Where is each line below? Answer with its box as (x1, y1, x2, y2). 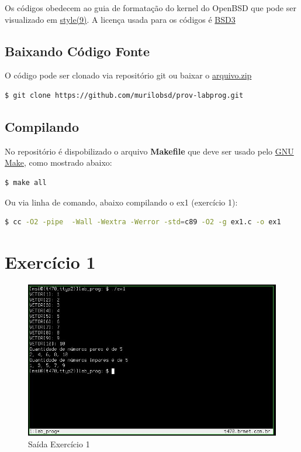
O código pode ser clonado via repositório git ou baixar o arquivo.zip (5, 69, 252, 81)
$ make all (5, 178, 47, 187)
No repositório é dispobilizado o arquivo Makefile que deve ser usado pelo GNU (5, 145, 294, 157)
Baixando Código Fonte (5, 42, 150, 60)
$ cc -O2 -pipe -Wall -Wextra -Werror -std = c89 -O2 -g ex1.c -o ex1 (5, 218, 281, 227)
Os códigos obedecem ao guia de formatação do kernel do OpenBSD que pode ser (5, 2, 296, 13)
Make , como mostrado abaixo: (5, 156, 112, 169)
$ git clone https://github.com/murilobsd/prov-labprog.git (5, 91, 244, 100)
